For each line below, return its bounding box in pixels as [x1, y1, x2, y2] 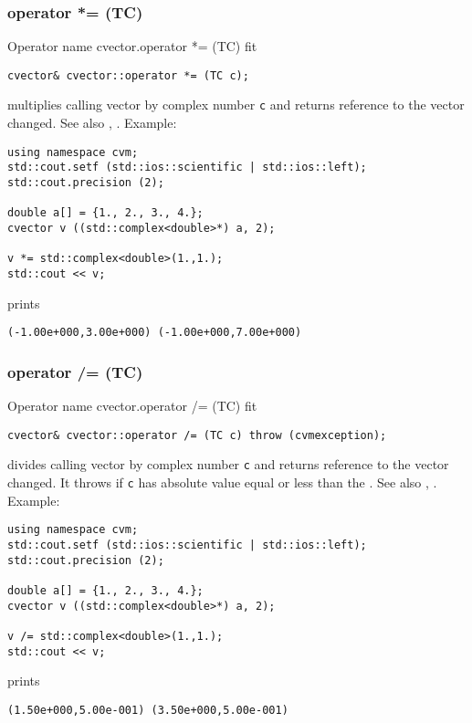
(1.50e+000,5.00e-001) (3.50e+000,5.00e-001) [7, 703, 288, 717]
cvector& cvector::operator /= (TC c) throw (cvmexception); [7, 428, 387, 442]
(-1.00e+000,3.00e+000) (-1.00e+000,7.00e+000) [7, 326, 302, 340]
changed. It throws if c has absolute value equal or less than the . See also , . [7, 473, 437, 491]
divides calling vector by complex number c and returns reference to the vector [7, 455, 449, 474]
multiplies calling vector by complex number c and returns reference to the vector [7, 95, 465, 114]
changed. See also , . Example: [7, 113, 177, 132]
